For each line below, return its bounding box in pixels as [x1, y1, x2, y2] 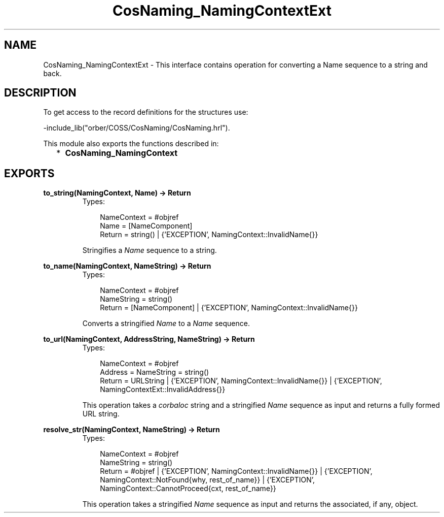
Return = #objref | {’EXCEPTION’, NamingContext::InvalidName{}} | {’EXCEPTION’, [100, 467, 373, 476]
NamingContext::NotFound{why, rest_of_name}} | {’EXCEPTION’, [100, 475, 315, 484]
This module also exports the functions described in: [43, 139, 219, 148]
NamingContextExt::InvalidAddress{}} [100, 385, 226, 394]
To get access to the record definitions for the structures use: [43, 108, 248, 117]
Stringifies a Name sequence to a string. [82, 246, 217, 255]
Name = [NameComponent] [100, 221, 193, 231]
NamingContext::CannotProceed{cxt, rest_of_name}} [100, 484, 276, 493]
